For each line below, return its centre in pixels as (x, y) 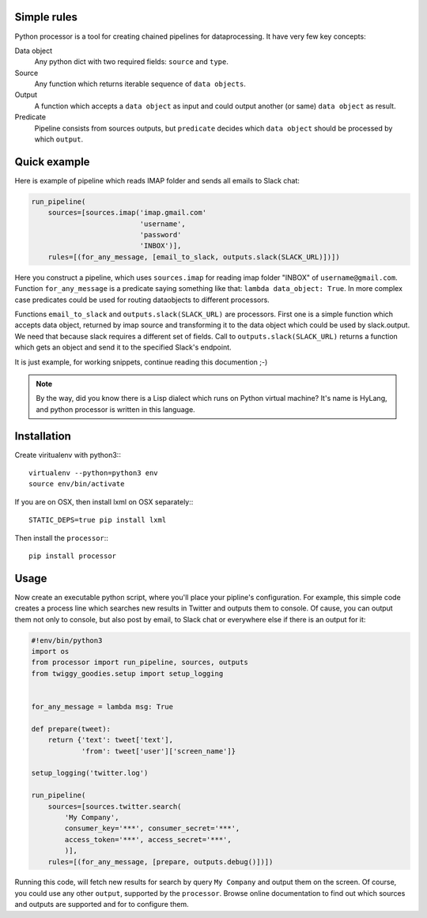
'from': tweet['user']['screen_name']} (159, 751)
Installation (43, 436)
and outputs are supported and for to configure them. (102, 905)
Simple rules (46, 17)
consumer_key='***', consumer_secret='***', (152, 829)
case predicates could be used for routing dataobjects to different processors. (142, 300)
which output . (59, 139)
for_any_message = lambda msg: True (102, 707)
